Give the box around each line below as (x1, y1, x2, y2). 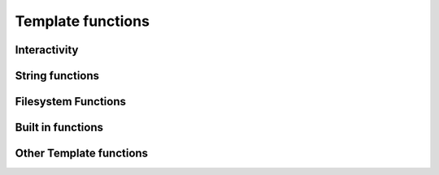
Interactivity (15, 43, 79, 57)
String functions (15, 69, 100, 83)
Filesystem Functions (15, 95, 126, 109)
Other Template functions (15, 147, 149, 160)
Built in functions (15, 121, 104, 134)
